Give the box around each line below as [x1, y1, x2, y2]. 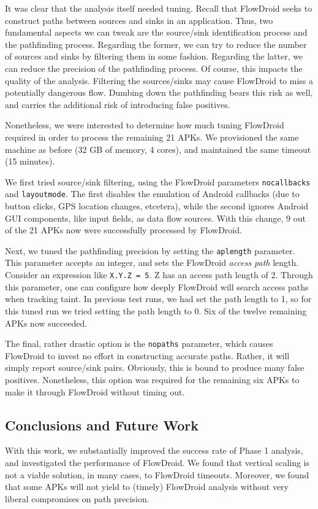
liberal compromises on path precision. [5, 492, 150, 505]
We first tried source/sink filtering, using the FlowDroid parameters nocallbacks [5, 175, 311, 188]
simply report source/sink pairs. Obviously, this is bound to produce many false [5, 361, 305, 374]
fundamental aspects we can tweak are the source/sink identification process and [5, 26, 308, 39]
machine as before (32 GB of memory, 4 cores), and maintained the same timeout [5, 142, 311, 155]
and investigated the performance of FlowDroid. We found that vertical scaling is [5, 456, 310, 468]
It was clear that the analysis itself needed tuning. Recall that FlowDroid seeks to [5, 2, 312, 14]
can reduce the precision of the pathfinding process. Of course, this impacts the [5, 61, 303, 74]
